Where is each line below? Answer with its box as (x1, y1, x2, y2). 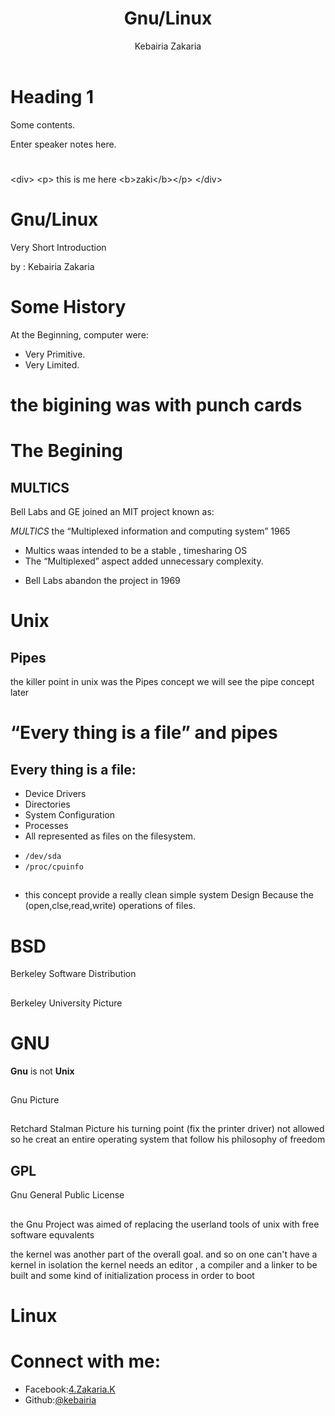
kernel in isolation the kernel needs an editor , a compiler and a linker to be (10, 1258, 318, 1271)
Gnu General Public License (10, 1189, 125, 1201)
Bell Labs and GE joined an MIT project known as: (10, 505, 215, 517)
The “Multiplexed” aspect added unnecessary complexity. (24, 555, 264, 567)
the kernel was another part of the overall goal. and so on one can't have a (10, 1248, 318, 1260)
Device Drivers (24, 787, 87, 799)
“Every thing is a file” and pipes (10, 722, 278, 744)
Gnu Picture (10, 1093, 60, 1106)
